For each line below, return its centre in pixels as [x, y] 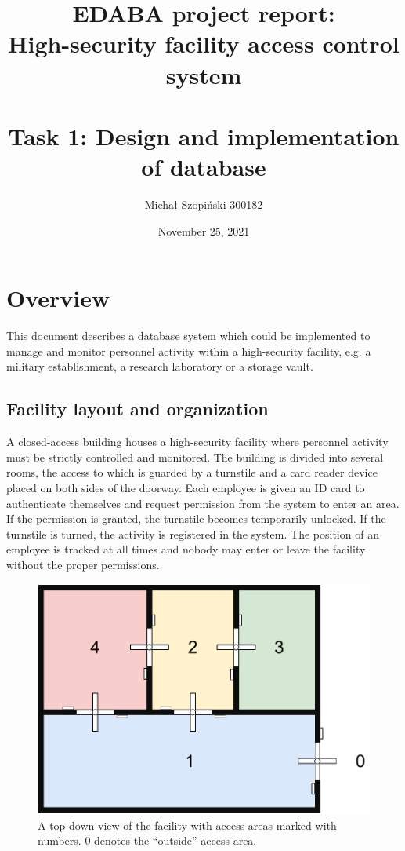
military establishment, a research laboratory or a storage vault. [160, 366]
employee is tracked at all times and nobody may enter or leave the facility [186, 549]
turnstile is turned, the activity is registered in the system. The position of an [193, 533]
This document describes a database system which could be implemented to [188, 336]
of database [204, 167]
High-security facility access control [204, 44]
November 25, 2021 [204, 230]
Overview [58, 298]
